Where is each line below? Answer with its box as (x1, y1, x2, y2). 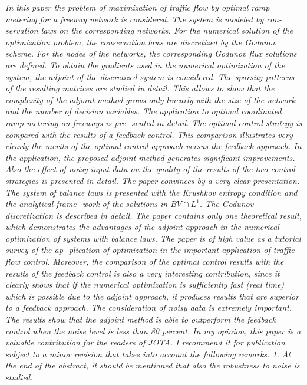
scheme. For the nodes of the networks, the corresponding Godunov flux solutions (5, 47, 297, 60)
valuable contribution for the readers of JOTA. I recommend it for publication (5, 336, 285, 348)
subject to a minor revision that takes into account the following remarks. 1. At (5, 347, 291, 360)
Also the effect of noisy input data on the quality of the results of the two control (5, 163, 295, 175)
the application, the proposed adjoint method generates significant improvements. (5, 151, 295, 163)
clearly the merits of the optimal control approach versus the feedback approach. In (5, 140, 302, 152)
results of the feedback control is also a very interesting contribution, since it (5, 266, 280, 279)
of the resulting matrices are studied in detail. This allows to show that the (5, 82, 275, 94)
